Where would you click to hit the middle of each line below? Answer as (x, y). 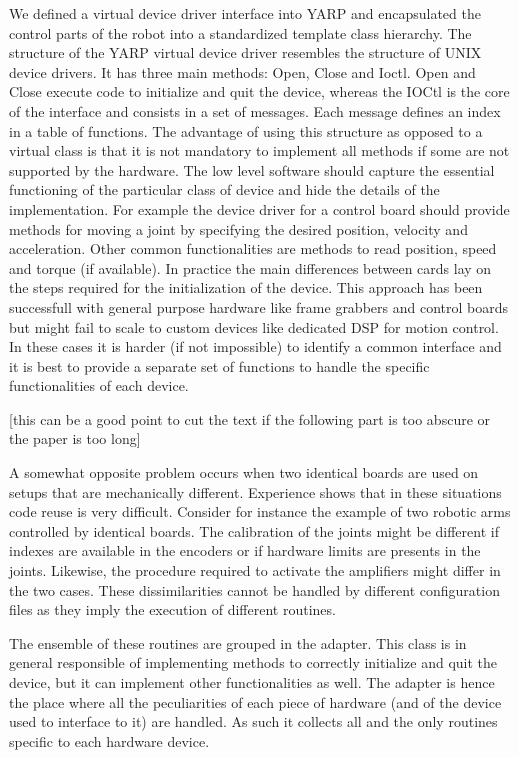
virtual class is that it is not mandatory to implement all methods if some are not (259, 150)
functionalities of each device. (99, 385)
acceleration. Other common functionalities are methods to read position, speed (253, 248)
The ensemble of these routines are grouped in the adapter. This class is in (238, 642)
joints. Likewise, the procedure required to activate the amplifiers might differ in (255, 570)
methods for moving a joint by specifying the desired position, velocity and (238, 228)
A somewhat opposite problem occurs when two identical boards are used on (244, 472)
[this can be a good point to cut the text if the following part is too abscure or (250, 418)
